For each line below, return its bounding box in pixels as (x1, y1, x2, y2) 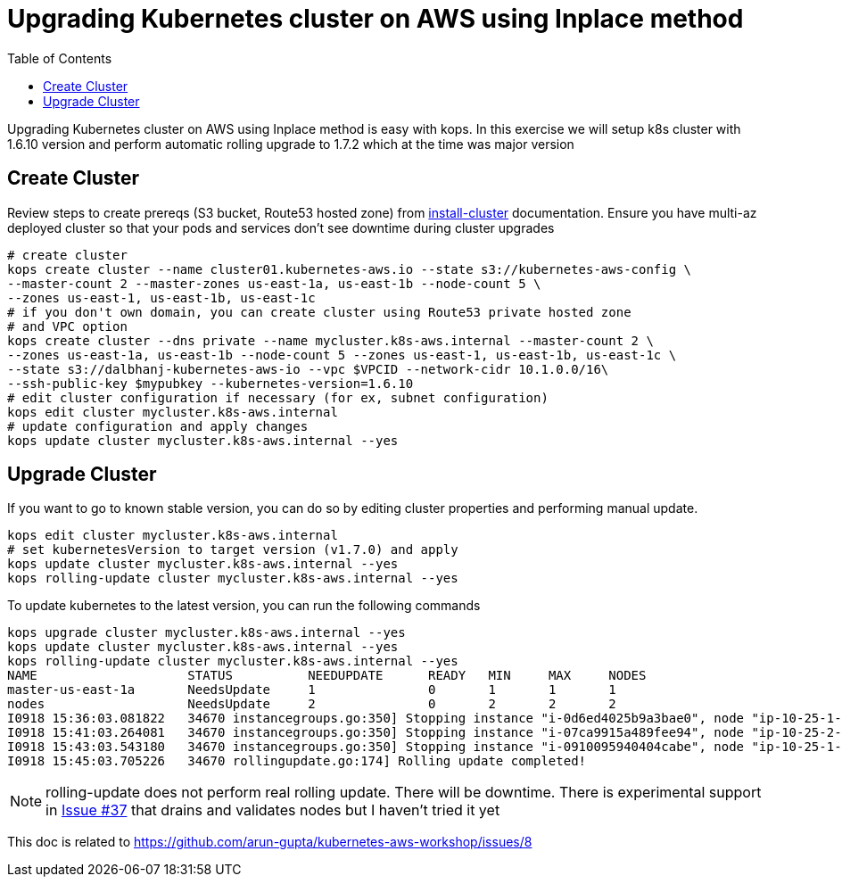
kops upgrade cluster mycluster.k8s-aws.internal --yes (7, 625, 406, 640)
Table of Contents (7, 50, 112, 66)
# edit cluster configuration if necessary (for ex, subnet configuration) (7, 390, 549, 405)
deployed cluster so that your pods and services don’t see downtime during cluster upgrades (7, 219, 555, 235)
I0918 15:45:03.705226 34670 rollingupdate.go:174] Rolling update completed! (7, 754, 587, 769)
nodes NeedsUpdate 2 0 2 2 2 (7, 697, 616, 712)
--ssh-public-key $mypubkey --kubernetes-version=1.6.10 (7, 376, 414, 391)
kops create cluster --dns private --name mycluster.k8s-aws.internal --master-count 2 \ (7, 333, 654, 348)
